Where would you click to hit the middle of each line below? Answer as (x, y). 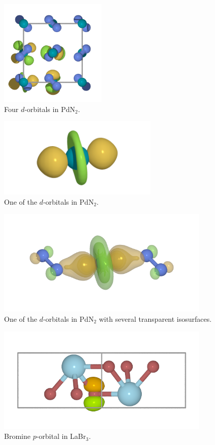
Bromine (17, 436)
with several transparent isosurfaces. (155, 318)
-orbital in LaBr (61, 436)
